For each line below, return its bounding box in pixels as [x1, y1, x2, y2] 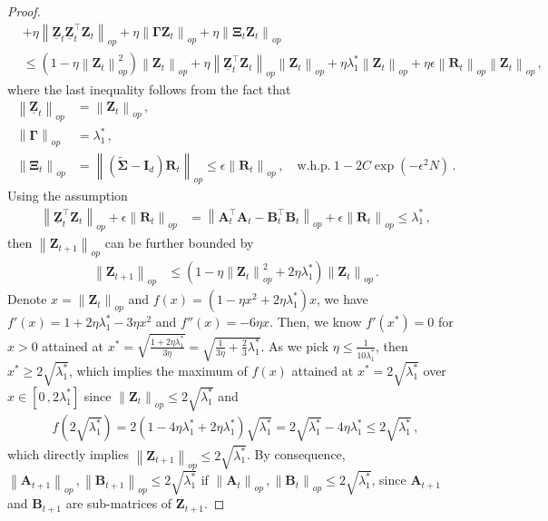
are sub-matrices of [65, 494, 172, 513]
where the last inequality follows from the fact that [7, 80, 291, 99]
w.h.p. [297, 159, 331, 172]
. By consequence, [246, 445, 346, 464]
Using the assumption [7, 186, 128, 205]
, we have [316, 290, 368, 309]
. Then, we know [269, 312, 362, 331]
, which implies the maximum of [69, 361, 248, 380]
